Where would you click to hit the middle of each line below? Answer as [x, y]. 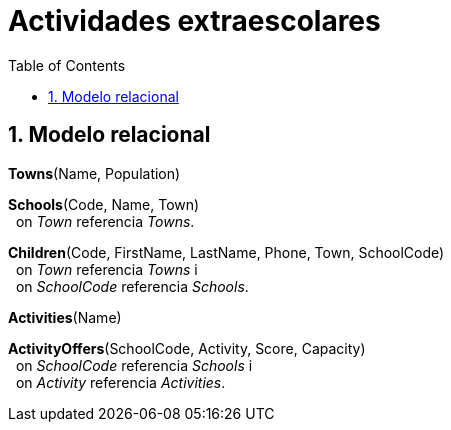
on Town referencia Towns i [106, 269]
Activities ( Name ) [65, 317]
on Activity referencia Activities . [120, 382]
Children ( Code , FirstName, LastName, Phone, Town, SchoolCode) [226, 252]
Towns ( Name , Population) [94, 173]
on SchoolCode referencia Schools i [134, 365]
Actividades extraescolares [194, 21]
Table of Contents [67, 65]
